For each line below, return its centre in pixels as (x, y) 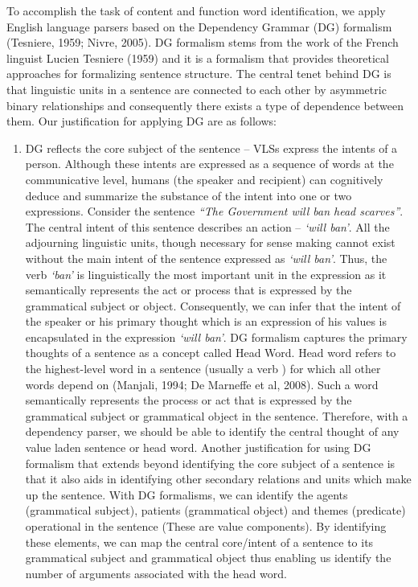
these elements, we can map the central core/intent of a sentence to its (199, 542)
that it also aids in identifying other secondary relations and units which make (218, 479)
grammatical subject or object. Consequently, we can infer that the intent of (213, 305)
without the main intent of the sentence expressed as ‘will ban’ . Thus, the (206, 258)
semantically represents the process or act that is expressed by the (189, 400)
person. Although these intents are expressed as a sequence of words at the (209, 164)
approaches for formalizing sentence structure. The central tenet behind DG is (199, 74)
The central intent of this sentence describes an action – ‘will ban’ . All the (207, 226)
